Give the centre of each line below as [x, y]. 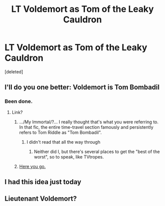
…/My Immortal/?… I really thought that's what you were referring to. [89, 122]
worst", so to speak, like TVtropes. [69, 156]
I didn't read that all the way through [63, 142]
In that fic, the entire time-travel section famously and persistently [86, 127]
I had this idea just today [43, 182]
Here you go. [32, 166]
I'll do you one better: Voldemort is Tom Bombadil [82, 87]
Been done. [19, 102]
